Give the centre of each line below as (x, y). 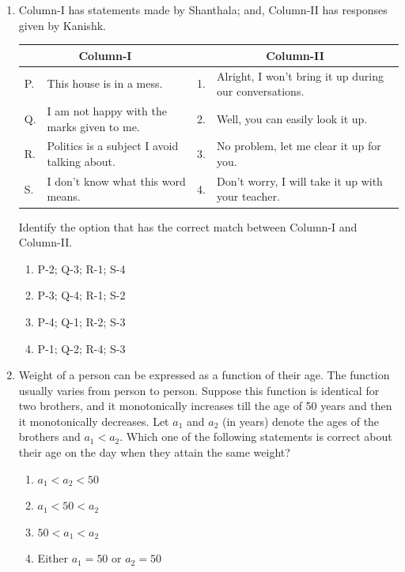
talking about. (81, 161)
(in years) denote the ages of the (301, 421)
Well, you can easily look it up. (292, 118)
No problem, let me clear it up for (299, 146)
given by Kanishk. (62, 25)
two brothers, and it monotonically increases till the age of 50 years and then (205, 406)
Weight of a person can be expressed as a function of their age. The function (204, 375)
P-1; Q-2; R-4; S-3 (81, 348)
